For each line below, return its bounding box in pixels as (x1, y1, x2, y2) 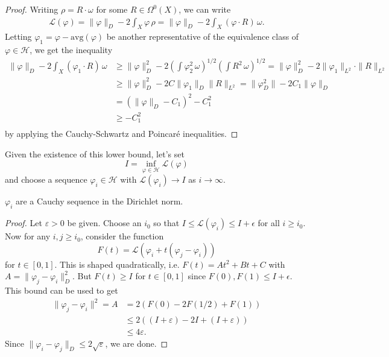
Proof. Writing (5, 3, 59, 15)
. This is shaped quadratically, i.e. (54, 257, 180, 270)
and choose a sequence (5, 173, 87, 186)
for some (96, 3, 128, 15)
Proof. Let (5, 216, 42, 229)
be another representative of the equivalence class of (106, 30, 299, 43)
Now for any (5, 230, 51, 242)
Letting (5, 30, 32, 43)
